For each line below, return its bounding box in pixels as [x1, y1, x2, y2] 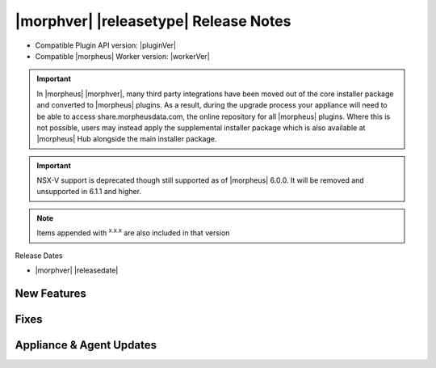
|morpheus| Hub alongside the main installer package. [36, 134, 217, 144]
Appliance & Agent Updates [15, 338, 157, 352]
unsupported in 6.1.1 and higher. [36, 187, 141, 197]
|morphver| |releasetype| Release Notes [15, 12, 291, 30]
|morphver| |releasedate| [35, 265, 119, 275]
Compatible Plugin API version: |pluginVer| [35, 40, 177, 50]
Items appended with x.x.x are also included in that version [36, 226, 230, 238]
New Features [15, 286, 86, 300]
